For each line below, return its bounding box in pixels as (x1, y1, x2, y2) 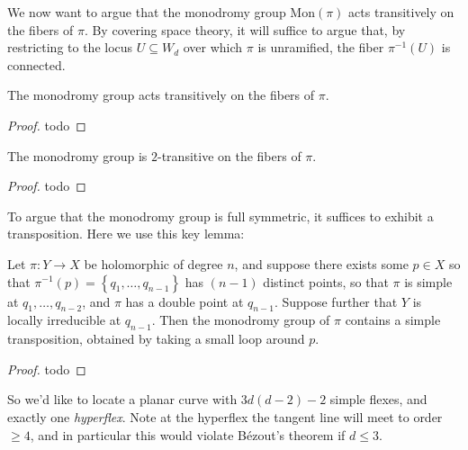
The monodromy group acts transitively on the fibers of (7, 85, 315, 104)
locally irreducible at (7, 310, 121, 329)
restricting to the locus (7, 38, 133, 57)
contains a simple (345, 310, 441, 329)
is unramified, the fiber (257, 38, 384, 57)
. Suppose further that (274, 292, 398, 310)
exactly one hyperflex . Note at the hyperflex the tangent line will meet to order (7, 407, 443, 426)
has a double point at (125, 292, 244, 310)
